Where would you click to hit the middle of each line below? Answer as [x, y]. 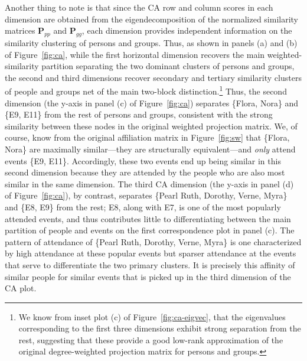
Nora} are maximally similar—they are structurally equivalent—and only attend [150, 149]
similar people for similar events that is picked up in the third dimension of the [148, 276]
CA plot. [21, 288]
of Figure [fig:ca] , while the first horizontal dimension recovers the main [135, 54]
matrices [20, 30]
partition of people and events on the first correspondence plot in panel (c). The [150, 230]
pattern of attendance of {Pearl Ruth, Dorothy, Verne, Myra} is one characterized [153, 241]
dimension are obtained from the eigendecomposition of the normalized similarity [152, 19]
